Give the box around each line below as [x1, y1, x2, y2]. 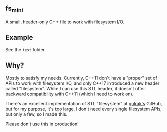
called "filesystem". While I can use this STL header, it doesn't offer [5, 85, 145, 91]
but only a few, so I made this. [5, 111, 68, 117]
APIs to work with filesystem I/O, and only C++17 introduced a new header [5, 80, 160, 86]
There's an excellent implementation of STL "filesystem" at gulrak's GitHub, [5, 100, 162, 106]
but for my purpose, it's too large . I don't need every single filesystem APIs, [5, 106, 162, 112]
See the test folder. [5, 46, 46, 52]
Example [5, 33, 33, 42]
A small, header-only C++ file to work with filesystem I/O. [5, 19, 125, 25]
